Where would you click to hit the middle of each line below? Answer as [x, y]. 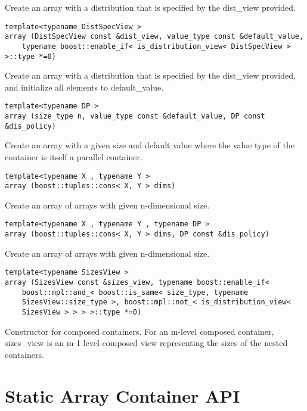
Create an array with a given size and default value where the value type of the [150, 145]
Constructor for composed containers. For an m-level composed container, [139, 331]
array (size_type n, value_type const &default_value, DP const [135, 116]
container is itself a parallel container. [74, 156]
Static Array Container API [123, 395]
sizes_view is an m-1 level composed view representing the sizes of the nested [146, 343]
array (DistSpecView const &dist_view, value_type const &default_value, [154, 37]
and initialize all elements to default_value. [84, 87]
